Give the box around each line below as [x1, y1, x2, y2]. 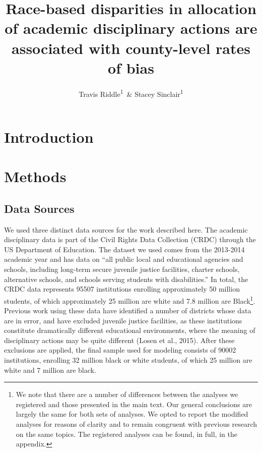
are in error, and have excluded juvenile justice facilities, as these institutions [4, 315, 242, 325]
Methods [4, 166, 67, 187]
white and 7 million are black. [4, 364, 96, 375]
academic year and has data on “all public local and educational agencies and [4, 254, 243, 264]
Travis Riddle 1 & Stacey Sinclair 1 [79, 87, 183, 99]
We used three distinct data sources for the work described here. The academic [4, 224, 248, 235]
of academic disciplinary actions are [5, 18, 257, 38]
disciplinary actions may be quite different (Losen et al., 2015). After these [4, 334, 235, 345]
